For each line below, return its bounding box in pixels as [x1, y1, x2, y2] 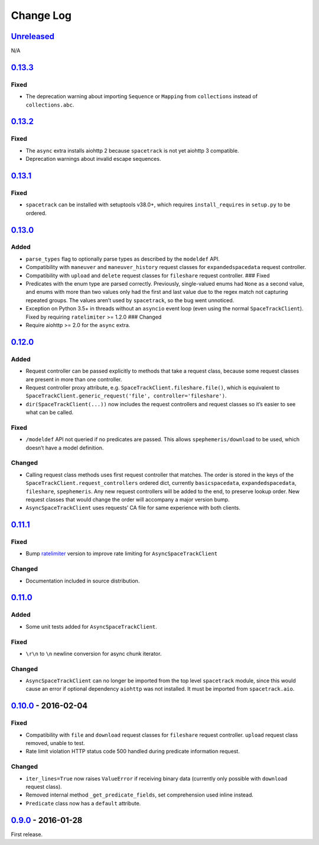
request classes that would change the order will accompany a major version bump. [25, 496, 230, 503]
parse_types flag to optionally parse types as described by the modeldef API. [25, 255, 220, 263]
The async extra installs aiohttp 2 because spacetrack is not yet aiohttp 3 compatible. [25, 147, 239, 154]
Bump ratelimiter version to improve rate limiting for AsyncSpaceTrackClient [25, 550, 218, 557]
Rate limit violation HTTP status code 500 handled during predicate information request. [25, 748, 240, 755]
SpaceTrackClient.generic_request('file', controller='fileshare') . [25, 392, 227, 399]
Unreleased [11, 31, 55, 41]
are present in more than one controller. [25, 375, 122, 383]
